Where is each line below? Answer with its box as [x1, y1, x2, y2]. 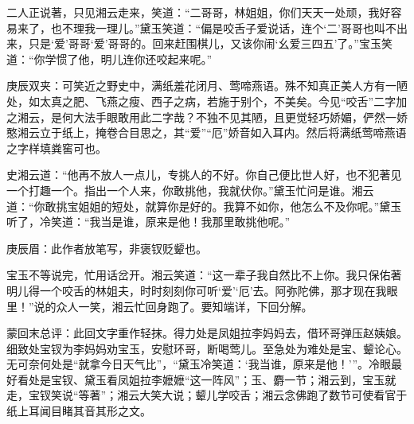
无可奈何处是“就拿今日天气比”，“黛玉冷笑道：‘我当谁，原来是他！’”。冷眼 [6, 356, 391, 372]
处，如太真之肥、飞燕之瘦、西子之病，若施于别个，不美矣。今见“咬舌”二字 [6, 92, 396, 109]
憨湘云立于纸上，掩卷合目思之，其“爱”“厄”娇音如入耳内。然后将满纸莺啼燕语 [6, 124, 407, 141]
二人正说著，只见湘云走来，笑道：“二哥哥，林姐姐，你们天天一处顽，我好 [6, 4, 391, 20]
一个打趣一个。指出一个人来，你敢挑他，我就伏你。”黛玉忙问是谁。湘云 [6, 181, 374, 198]
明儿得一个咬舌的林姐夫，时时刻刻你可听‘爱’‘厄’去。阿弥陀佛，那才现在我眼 [6, 282, 398, 298]
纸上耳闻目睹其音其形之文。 [6, 403, 151, 419]
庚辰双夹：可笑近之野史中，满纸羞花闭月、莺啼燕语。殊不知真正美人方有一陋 [6, 77, 408, 94]
